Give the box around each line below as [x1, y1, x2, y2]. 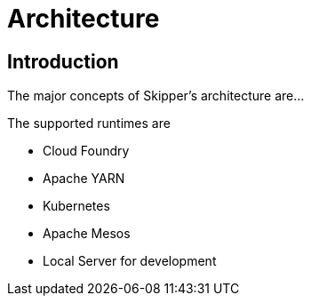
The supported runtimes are [7, 116, 171, 132]
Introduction [7, 50, 119, 73]
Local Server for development [43, 253, 217, 269]
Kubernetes [43, 198, 110, 214]
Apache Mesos [43, 226, 131, 242]
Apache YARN [43, 171, 125, 187]
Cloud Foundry [43, 143, 130, 159]
